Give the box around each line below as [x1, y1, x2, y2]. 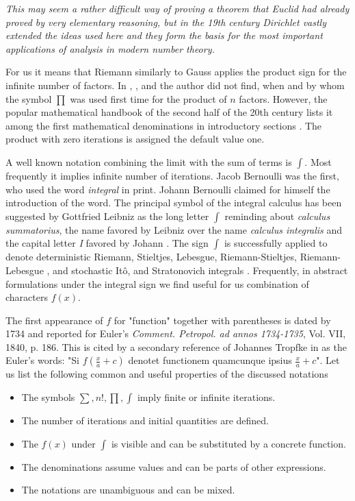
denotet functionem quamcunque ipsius [128, 353, 292, 367]
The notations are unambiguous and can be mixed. [21, 482, 235, 497]
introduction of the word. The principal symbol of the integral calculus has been [5, 195, 342, 210]
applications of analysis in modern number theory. [5, 41, 215, 56]
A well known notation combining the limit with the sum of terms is [5, 154, 292, 169]
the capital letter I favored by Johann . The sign [5, 236, 209, 250]
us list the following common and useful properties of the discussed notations [5, 367, 328, 381]
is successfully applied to [224, 236, 328, 250]
